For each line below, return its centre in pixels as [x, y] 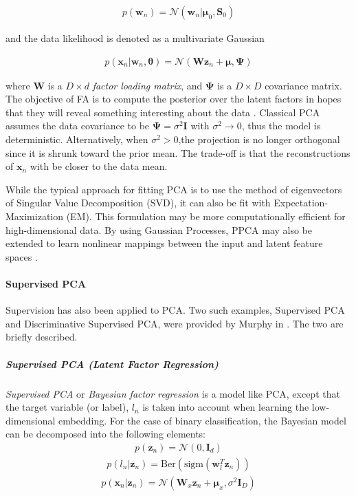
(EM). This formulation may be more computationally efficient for [206, 216]
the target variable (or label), [67, 407]
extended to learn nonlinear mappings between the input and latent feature [164, 243]
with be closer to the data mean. [99, 166]
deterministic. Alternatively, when [77, 139]
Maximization [35, 216]
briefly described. [42, 337]
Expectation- [301, 203]
